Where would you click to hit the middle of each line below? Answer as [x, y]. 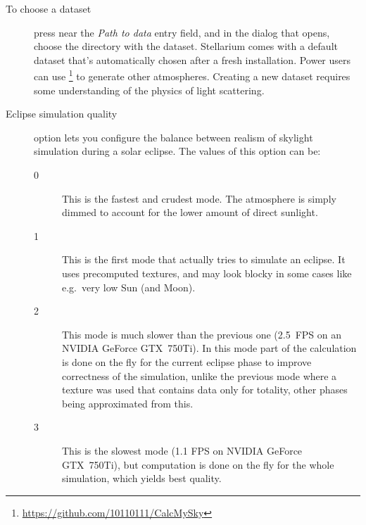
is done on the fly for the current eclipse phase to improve [187, 361]
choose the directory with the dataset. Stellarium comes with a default [186, 46]
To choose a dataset [49, 8]
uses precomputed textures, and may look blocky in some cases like [207, 273]
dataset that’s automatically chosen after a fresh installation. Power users [193, 59]
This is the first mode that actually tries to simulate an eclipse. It [204, 259]
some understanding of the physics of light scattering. [149, 90]
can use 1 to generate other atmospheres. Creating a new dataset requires [192, 75]
